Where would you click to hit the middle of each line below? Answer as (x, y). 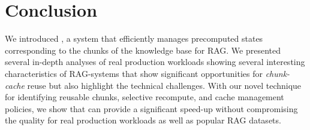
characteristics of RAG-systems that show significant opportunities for (134, 73)
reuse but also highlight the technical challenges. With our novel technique (164, 85)
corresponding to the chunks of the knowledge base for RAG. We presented (143, 50)
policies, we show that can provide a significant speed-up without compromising (151, 108)
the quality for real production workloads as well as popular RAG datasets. (143, 120)
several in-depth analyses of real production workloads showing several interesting (155, 62)
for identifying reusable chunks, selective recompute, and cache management (145, 97)
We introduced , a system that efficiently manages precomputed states (134, 38)
